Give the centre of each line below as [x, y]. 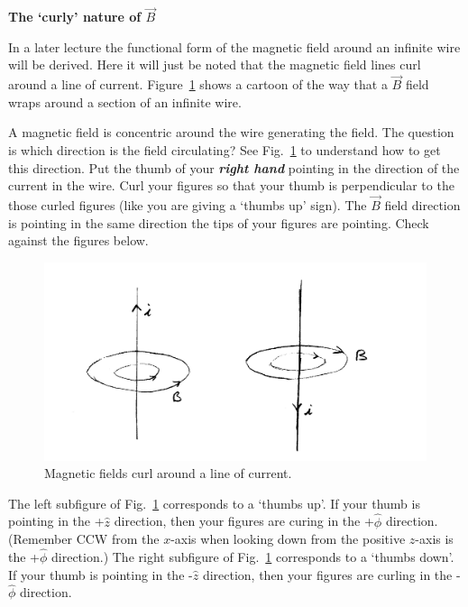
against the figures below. [78, 240]
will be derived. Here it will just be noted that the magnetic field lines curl [215, 64]
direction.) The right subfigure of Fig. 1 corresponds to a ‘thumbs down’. [253, 557]
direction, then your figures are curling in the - [331, 574]
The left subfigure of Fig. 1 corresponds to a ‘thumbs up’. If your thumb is [214, 503]
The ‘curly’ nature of [75, 17]
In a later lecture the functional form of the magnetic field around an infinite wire [234, 46]
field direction [422, 205]
